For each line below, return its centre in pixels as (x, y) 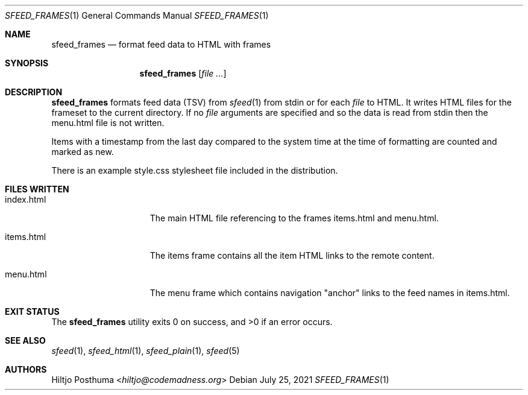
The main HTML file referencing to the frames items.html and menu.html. (294, 218)
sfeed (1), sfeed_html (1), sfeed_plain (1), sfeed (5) (146, 351)
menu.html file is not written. (108, 123)
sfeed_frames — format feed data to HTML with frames (161, 44)
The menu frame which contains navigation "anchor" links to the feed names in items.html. (330, 293)
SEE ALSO (25, 340)
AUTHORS (26, 369)
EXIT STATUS (32, 311)
